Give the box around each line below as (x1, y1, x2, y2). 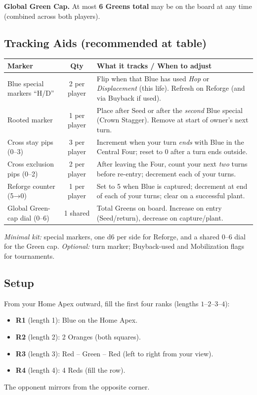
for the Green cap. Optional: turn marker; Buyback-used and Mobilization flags (4, 241, 245, 251)
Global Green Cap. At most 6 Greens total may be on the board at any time (4, 1, 252, 11)
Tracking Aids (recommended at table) (4, 35, 207, 50)
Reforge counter (7, 180, 55, 191)
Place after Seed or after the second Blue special (96, 105, 243, 115)
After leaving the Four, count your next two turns (96, 159, 248, 169)
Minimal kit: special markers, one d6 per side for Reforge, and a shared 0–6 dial (4, 231, 246, 241)
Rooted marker (7, 114, 53, 125)
